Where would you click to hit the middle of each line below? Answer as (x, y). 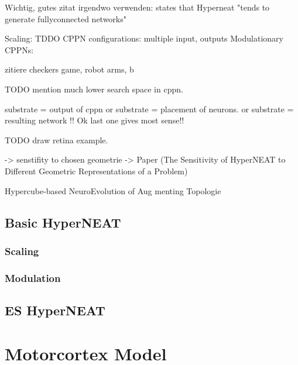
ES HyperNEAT (55, 310)
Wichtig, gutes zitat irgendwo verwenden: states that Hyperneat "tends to (137, 7)
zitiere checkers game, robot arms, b (69, 69)
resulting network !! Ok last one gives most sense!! (95, 120)
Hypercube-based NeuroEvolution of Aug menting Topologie (113, 190)
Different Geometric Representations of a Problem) (96, 171)
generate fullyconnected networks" (66, 18)
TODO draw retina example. (56, 140)
